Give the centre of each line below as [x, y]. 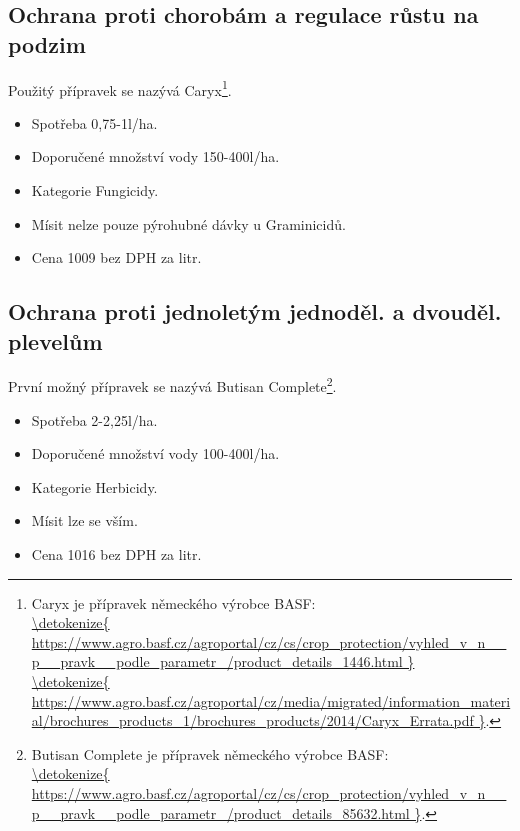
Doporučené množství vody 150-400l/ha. [155, 156]
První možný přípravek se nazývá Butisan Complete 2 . [172, 385]
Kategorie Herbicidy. [94, 486]
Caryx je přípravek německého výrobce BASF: [173, 602]
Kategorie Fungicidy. [95, 190]
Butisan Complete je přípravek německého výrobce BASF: [210, 753]
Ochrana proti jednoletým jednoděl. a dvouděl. [255, 311]
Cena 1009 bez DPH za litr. [116, 257]
